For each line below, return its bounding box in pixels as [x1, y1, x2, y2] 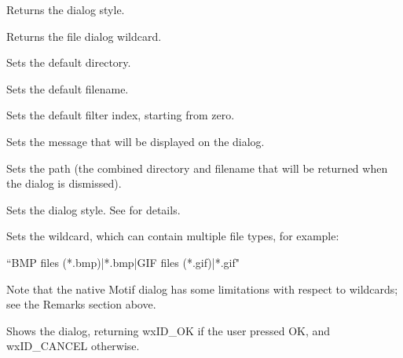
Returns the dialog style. [6, 2, 125, 17]
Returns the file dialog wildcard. [6, 27, 162, 44]
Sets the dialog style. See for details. [6, 201, 181, 217]
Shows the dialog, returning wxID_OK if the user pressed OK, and [6, 322, 331, 338]
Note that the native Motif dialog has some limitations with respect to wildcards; [6, 280, 398, 297]
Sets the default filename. [6, 80, 129, 97]
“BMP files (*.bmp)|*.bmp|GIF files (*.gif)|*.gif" [6, 254, 240, 270]
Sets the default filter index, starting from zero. [6, 107, 235, 123]
